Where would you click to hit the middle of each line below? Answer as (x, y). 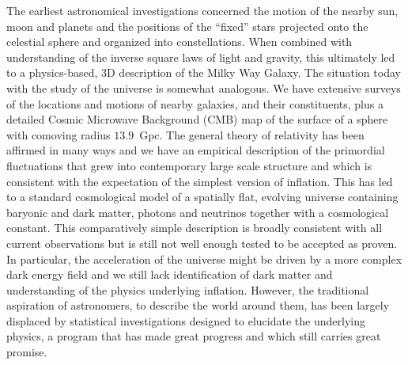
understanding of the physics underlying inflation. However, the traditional (188, 289)
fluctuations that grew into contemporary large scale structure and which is (189, 165)
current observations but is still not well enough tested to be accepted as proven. (202, 243)
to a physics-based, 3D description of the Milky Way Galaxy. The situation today (204, 72)
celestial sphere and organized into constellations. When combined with (179, 42)
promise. (27, 352)
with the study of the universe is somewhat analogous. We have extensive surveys (204, 87)
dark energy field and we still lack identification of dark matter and (170, 274)
